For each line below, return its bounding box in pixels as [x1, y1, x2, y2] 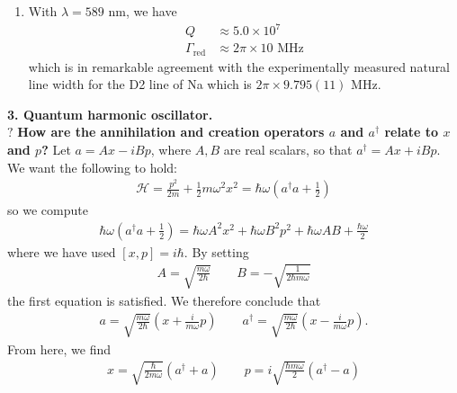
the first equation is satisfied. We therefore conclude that [7, 290, 321, 309]
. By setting [184, 242, 249, 261]
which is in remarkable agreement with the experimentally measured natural [28, 57, 451, 76]
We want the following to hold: [7, 157, 178, 176]
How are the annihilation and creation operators [17, 122, 325, 141]
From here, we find [7, 339, 111, 358]
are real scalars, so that [223, 139, 353, 158]
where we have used [7, 242, 116, 261]
